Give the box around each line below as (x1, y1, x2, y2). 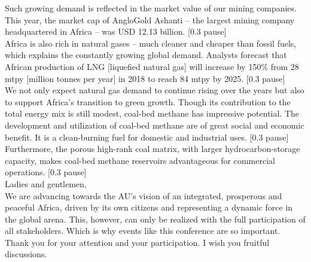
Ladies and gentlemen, (5, 177, 87, 190)
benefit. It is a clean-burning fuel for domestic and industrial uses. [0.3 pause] (5, 130, 289, 143)
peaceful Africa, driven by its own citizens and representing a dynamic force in (5, 201, 293, 214)
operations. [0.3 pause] (5, 166, 87, 178)
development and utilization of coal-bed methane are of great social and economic (5, 118, 304, 131)
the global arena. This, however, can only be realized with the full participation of (5, 212, 306, 225)
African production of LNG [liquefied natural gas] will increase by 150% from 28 (5, 60, 299, 72)
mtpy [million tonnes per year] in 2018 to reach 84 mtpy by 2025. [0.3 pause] (5, 72, 285, 84)
